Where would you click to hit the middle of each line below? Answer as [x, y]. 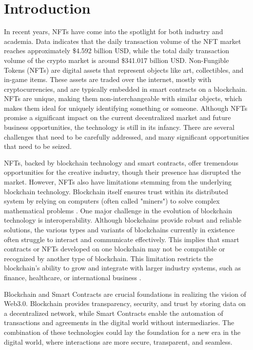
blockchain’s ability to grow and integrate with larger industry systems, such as [123, 268]
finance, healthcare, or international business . [73, 277]
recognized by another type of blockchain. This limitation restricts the [109, 258]
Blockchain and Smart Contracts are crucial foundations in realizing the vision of [125, 294]
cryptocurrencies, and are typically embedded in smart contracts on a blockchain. [126, 89]
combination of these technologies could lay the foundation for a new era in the [122, 332]
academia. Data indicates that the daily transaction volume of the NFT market [123, 41]
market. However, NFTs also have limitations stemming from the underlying [118, 182]
